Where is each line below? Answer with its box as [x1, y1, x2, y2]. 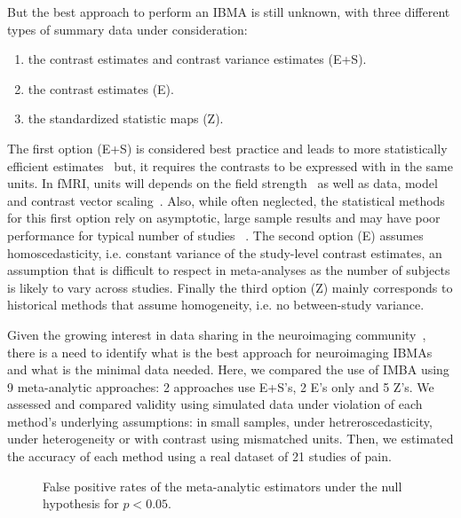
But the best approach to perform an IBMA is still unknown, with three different [7, 3, 450, 20]
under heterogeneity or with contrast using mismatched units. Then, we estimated [7, 429, 454, 448]
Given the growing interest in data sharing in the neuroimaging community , [7, 325, 426, 343]
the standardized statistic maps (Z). [28, 109, 224, 128]
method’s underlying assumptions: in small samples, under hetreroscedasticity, [7, 412, 433, 430]
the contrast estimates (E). [28, 79, 174, 98]
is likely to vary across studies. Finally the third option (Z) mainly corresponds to [7, 278, 453, 296]
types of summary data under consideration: [7, 20, 248, 38]
